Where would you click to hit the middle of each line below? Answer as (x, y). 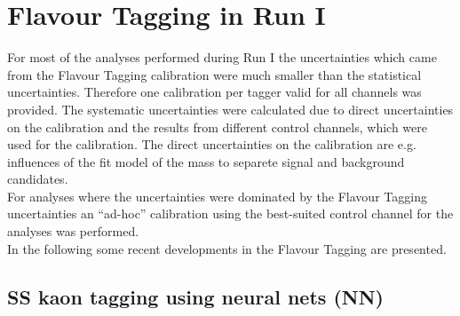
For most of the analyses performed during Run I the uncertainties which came (222, 57)
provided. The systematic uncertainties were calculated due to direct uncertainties (230, 109)
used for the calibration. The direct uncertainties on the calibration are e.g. (212, 144)
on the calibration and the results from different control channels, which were (217, 126)
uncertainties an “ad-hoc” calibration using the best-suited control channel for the (230, 213)
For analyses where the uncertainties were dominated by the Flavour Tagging (217, 196)
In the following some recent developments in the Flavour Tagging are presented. (227, 248)
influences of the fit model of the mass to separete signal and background (206, 161)
